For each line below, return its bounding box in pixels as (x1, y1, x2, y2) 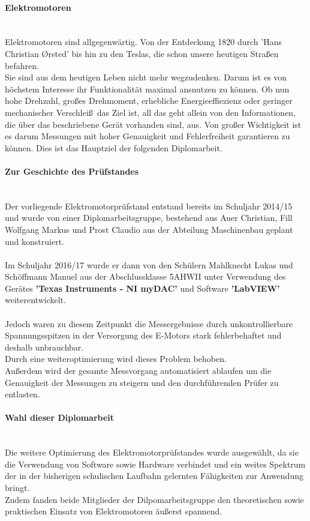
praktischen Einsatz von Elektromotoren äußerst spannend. (5, 505, 222, 517)
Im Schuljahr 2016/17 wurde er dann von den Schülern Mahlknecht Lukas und (5, 258, 293, 271)
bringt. (5, 481, 30, 493)
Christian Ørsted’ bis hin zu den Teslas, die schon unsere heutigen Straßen (5, 47, 279, 59)
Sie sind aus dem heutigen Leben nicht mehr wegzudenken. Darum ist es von (5, 71, 287, 83)
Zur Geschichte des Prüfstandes (5, 164, 139, 177)
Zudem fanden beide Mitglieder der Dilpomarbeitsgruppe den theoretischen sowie (5, 493, 304, 505)
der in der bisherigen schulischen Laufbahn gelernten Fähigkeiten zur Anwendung (5, 469, 303, 482)
